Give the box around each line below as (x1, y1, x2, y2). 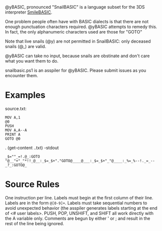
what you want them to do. (5, 58, 59, 64)
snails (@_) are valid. (5, 44, 47, 49)
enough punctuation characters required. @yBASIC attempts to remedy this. (5, 24, 158, 30)
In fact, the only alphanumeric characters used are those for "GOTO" (5, 29, 142, 34)
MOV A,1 (5, 115, 21, 120)
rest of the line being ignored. (5, 220, 65, 226)
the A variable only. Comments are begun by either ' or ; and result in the (5, 215, 150, 221)
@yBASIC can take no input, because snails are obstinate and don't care (5, 53, 150, 59)
